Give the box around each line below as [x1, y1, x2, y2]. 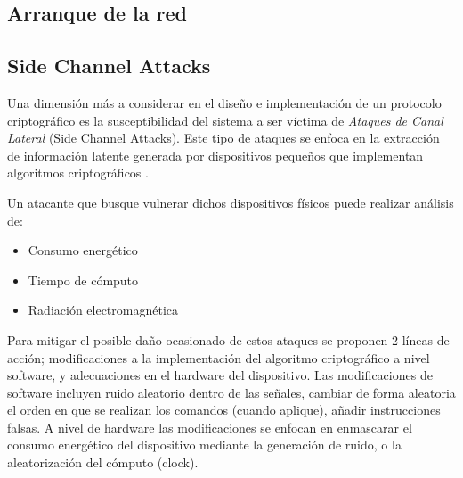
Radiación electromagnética [28, 301, 179, 319]
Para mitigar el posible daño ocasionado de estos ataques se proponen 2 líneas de [7, 330, 450, 349]
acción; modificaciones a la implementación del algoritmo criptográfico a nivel [7, 348, 430, 367]
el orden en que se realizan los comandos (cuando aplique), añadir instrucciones [7, 400, 441, 419]
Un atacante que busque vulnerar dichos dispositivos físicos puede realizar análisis [7, 193, 454, 211]
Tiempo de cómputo [28, 270, 139, 289]
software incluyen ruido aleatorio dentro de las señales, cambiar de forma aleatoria [7, 383, 456, 401]
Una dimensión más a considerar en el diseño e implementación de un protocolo [7, 93, 442, 111]
